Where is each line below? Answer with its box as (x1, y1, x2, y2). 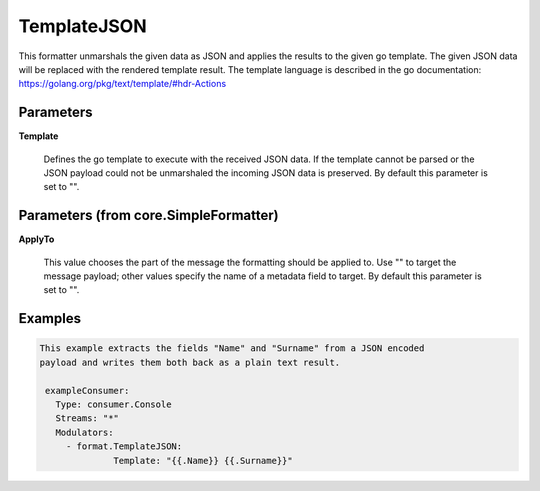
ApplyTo (18, 233, 55, 245)
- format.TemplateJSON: (65, 441, 183, 452)
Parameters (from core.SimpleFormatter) (18, 207, 279, 224)
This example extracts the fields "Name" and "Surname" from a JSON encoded (39, 343, 425, 354)
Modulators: (55, 426, 114, 438)
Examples (18, 310, 82, 327)
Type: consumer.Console (55, 399, 172, 410)
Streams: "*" (55, 413, 120, 424)
